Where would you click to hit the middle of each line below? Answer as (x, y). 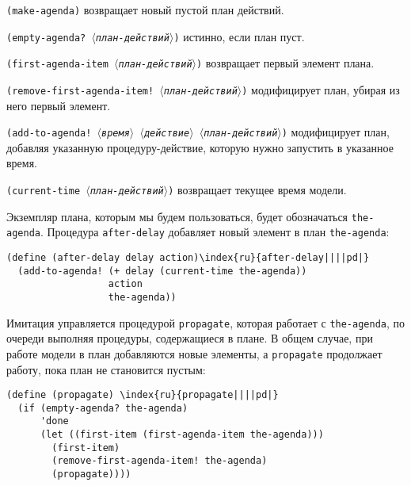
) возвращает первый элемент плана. (285, 63)
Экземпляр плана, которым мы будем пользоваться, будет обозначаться (177, 216)
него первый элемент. (59, 105)
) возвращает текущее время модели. (257, 190)
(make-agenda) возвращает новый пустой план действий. (145, 10)
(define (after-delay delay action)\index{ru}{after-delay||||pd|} (188, 258)
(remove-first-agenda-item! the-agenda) (160, 461)
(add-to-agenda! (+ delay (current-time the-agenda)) (162, 271)
